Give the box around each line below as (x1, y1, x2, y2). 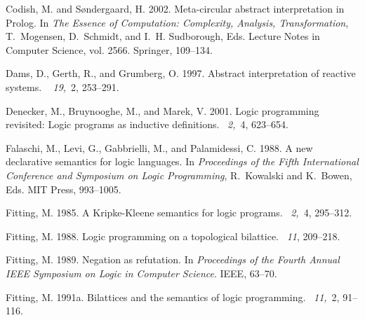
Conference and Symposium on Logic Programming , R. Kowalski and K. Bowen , (6, 167, 352, 182)
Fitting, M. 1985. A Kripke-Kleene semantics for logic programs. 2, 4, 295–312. (6, 205, 352, 220)
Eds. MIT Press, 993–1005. (6, 181, 121, 196)
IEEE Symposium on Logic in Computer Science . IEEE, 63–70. (6, 265, 277, 280)
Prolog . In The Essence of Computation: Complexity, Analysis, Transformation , (6, 15, 349, 29)
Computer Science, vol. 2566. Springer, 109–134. (6, 42, 213, 57)
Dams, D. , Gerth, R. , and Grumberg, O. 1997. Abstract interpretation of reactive (6, 66, 356, 81)
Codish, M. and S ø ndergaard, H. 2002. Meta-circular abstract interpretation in (6, 1, 345, 15)
